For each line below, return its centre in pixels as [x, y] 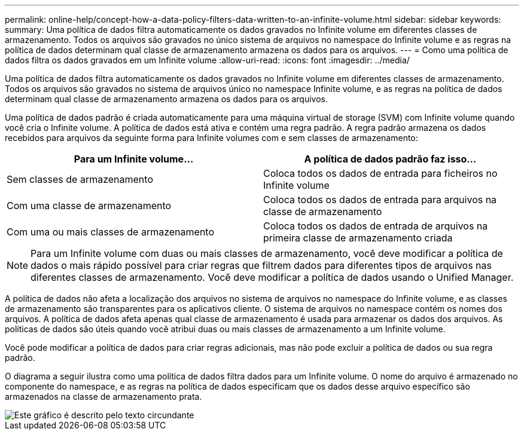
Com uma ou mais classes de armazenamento [111, 232]
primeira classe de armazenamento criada [358, 238]
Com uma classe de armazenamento [89, 206]
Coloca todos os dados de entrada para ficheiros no [380, 173]
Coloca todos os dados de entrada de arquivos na [376, 226]
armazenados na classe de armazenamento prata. [103, 396]
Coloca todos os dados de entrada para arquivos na [380, 200]
